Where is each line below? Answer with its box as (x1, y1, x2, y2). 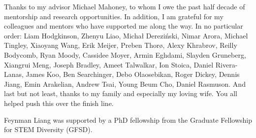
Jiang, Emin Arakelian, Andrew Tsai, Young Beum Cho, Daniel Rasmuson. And (4, 78, 246, 89)
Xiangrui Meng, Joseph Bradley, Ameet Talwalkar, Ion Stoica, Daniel (4, 59, 214, 69)
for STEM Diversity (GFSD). (4, 124, 93, 135)
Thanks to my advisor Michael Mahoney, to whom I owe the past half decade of (4, 1, 245, 11)
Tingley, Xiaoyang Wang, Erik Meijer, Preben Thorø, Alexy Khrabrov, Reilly (4, 40, 237, 50)
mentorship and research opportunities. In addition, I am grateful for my (4, 11, 224, 21)
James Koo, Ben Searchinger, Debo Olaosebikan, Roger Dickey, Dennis (26, 69, 240, 79)
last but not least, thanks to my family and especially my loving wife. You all (4, 88, 237, 99)
